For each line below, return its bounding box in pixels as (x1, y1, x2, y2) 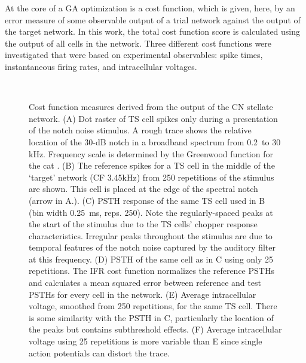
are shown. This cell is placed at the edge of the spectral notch (29, 182, 258, 195)
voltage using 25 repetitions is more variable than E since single (29, 335, 262, 347)
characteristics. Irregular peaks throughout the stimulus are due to (29, 229, 273, 242)
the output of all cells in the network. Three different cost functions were (5, 36, 272, 49)
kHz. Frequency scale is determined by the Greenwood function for (29, 147, 273, 160)
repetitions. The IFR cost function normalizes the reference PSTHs (29, 264, 274, 277)
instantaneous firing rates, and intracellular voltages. (5, 60, 197, 72)
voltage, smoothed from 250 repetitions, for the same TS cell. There (29, 300, 277, 312)
